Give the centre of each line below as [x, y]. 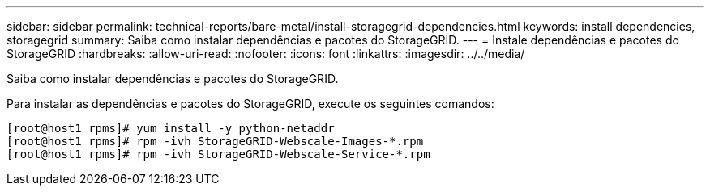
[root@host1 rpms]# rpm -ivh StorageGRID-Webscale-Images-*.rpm [215, 141]
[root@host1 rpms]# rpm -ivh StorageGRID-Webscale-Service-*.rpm [218, 154]
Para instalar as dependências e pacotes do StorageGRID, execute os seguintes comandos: [250, 104]
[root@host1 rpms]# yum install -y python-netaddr [171, 128]
